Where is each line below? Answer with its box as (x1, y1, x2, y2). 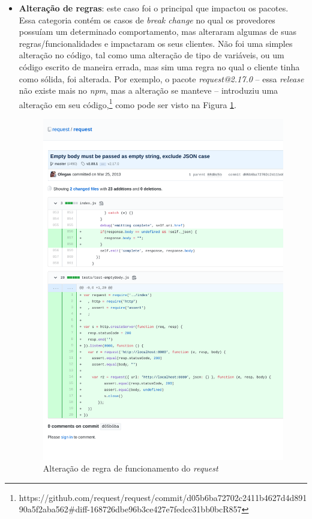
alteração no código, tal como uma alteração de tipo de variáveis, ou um (19, 49, 284, 61)
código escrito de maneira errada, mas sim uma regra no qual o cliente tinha (19, 60, 300, 73)
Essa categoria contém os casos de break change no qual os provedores (19, 13, 275, 26)
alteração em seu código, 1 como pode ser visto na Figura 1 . (19, 96, 237, 111)
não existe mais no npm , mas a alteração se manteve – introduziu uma (19, 84, 278, 97)
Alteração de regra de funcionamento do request (43, 462, 218, 475)
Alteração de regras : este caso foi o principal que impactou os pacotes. (19, 2, 289, 14)
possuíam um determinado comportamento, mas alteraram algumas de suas (19, 25, 296, 38)
